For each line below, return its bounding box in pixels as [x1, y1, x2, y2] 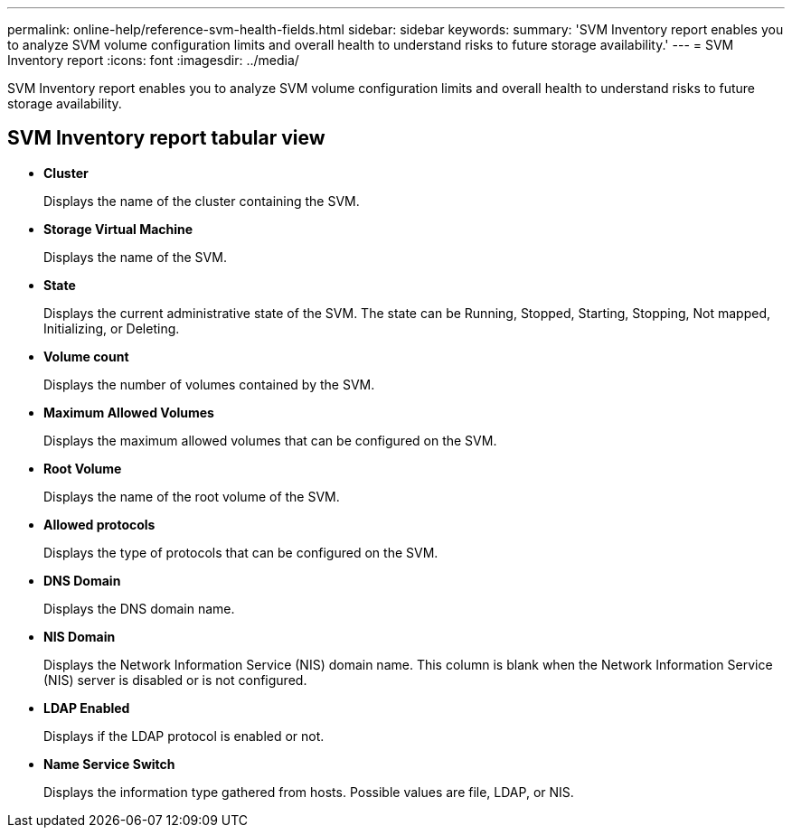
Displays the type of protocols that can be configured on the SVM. [43, 544, 438, 560]
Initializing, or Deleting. [43, 320, 180, 336]
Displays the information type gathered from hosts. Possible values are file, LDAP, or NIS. [43, 783, 574, 800]
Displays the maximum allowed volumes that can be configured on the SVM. [43, 432, 497, 448]
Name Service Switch [43, 755, 175, 772]
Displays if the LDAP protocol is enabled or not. [43, 727, 325, 744]
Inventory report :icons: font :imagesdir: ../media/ [7, 52, 299, 68]
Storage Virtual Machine [43, 220, 193, 237]
